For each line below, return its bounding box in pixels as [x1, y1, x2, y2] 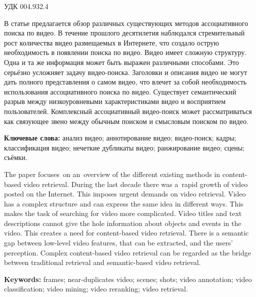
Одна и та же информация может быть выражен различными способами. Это [4, 56, 239, 67]
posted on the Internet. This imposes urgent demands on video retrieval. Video [4, 188, 246, 199]
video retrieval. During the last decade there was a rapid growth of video [23, 178, 248, 189]
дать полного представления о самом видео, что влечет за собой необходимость [4, 76, 247, 87]
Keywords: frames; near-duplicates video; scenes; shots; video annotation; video [4, 273, 252, 284]
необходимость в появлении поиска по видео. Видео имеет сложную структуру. [4, 47, 247, 57]
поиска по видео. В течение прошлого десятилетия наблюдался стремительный [4, 27, 245, 38]
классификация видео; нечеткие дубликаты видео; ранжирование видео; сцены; [4, 142, 245, 152]
